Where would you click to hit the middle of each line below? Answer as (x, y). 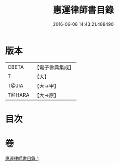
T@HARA (19, 95)
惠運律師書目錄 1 (22, 158)
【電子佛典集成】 (54, 67)
